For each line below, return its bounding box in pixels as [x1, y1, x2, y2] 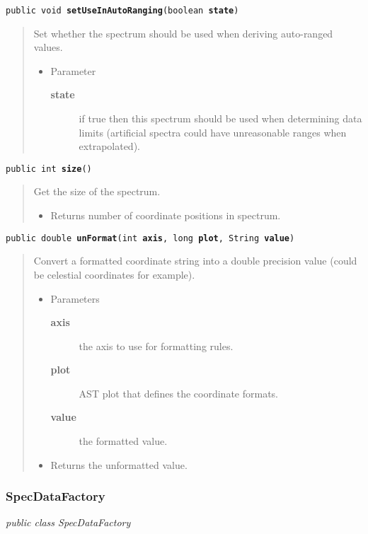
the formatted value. [79, 434, 168, 448]
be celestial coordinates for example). [33, 267, 195, 281]
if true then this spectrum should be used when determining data [79, 111, 362, 126]
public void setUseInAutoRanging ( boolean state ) [6, 6, 239, 16]
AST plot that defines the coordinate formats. [79, 385, 279, 400]
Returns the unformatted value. [50, 457, 188, 472]
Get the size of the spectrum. [33, 184, 161, 199]
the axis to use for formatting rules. [79, 338, 234, 353]
